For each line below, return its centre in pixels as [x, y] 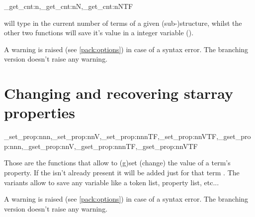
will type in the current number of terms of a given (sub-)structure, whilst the [123, 23]
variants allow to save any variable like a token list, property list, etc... [112, 182]
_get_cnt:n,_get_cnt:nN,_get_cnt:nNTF [69, 6]
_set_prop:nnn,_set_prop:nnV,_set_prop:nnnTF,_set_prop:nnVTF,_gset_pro [127, 136]
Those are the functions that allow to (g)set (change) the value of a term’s [117, 163]
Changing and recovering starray [119, 93]
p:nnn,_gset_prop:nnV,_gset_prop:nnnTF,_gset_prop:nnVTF [101, 146]
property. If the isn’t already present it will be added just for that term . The [122, 173]
